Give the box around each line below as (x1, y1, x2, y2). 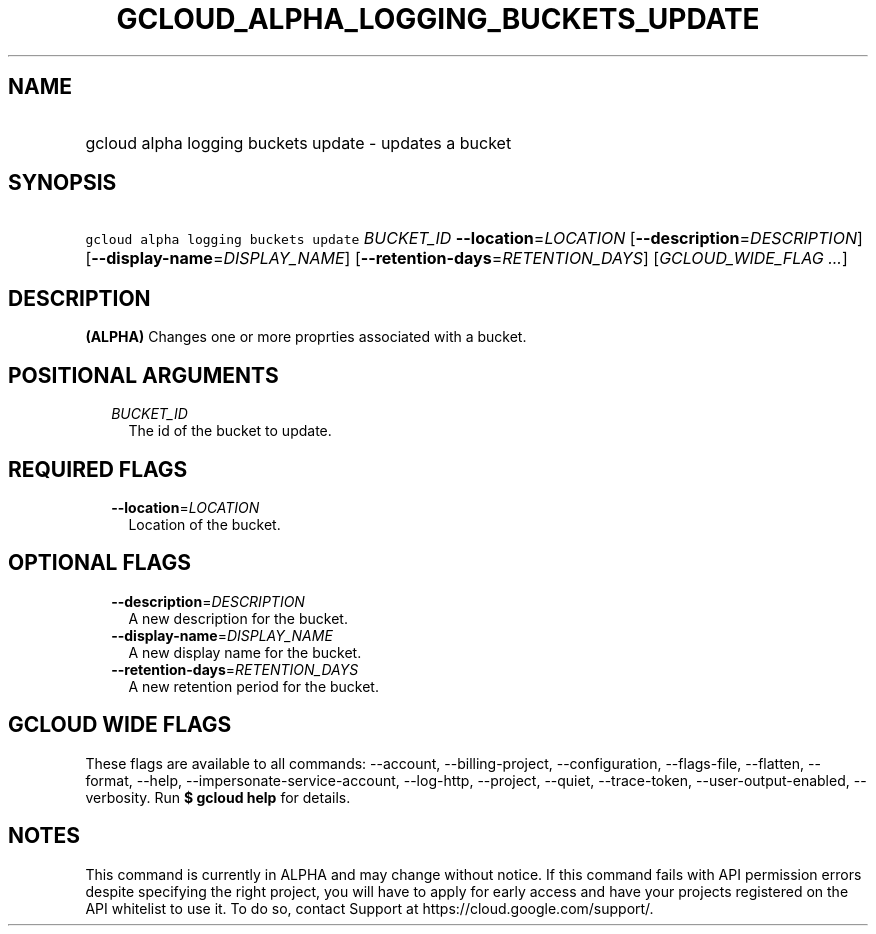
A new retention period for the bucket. (128, 677, 379, 695)
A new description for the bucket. (128, 609, 348, 627)
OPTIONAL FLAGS (8, 550, 191, 576)
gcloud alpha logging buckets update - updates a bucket (85, 132, 512, 153)
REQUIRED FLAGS (8, 456, 188, 482)
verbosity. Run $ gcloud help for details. (85, 788, 351, 806)
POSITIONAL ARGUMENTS (8, 362, 279, 388)
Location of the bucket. (128, 515, 281, 533)
